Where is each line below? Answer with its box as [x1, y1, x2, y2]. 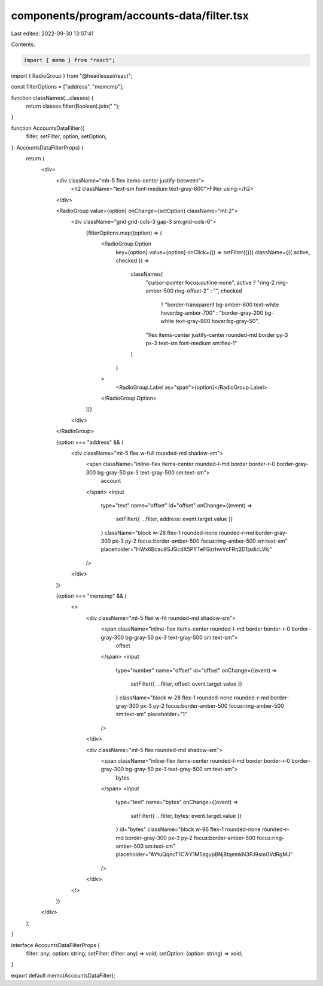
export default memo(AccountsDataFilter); [11, 972, 115, 979]
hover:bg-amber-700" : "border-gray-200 [160, 309, 263, 317]
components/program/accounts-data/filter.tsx [11, 9, 249, 22]
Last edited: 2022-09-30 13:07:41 [11, 30, 94, 37]
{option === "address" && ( [56, 439, 124, 446]
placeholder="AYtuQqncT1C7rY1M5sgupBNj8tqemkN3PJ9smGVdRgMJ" [115, 851, 293, 858]
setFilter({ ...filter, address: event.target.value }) [115, 515, 233, 523]
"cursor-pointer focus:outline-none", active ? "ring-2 [145, 279, 275, 286]
